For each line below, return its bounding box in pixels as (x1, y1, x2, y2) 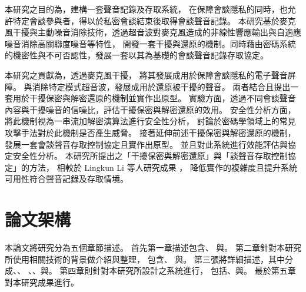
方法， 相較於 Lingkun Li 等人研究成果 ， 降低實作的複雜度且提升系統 (29, 161, 298, 173)
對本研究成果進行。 (5, 276, 79, 288)
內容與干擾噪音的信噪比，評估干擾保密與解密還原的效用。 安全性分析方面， (5, 103, 296, 115)
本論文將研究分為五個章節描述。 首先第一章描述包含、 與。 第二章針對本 (5, 241, 285, 254)
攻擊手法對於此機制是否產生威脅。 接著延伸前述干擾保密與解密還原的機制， (5, 126, 296, 138)
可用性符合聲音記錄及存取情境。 (5, 172, 128, 185)
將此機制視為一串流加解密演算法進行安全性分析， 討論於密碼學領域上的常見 (5, 115, 296, 127)
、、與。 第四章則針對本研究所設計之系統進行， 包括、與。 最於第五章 (28, 264, 296, 277)
